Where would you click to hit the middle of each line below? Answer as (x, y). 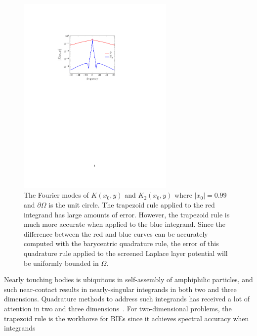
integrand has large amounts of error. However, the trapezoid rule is (127, 214)
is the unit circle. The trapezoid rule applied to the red (132, 205)
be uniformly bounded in (61, 263)
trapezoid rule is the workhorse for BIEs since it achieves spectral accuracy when (127, 318)
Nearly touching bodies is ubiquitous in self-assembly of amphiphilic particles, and (128, 279)
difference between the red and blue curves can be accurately (116, 233)
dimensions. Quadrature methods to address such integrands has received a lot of (127, 299)
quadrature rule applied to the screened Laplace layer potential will (126, 253)
